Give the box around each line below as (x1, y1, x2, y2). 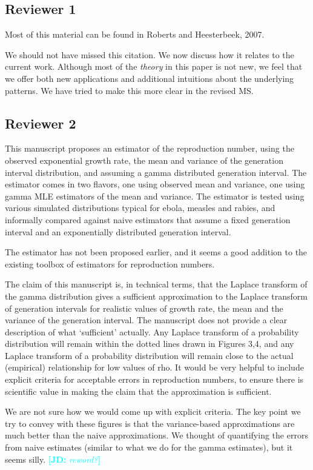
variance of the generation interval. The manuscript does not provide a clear (5, 314, 288, 326)
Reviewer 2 (5, 113, 76, 132)
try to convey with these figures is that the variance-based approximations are (5, 417, 295, 429)
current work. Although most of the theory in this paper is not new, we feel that (5, 60, 303, 73)
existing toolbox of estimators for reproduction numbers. (5, 257, 215, 270)
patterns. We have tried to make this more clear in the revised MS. (5, 84, 254, 96)
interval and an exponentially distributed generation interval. (5, 225, 231, 238)
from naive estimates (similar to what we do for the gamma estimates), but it (5, 441, 293, 454)
